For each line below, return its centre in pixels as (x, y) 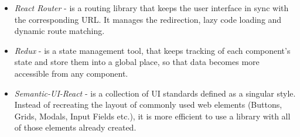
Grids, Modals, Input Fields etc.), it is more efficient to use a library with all (152, 116)
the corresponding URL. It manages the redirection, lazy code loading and (148, 19)
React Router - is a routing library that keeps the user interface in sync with (151, 8)
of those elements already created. (75, 127)
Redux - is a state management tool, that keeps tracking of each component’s (152, 50)
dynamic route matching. (59, 31)
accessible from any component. (71, 73)
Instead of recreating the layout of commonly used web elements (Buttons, (148, 105)
